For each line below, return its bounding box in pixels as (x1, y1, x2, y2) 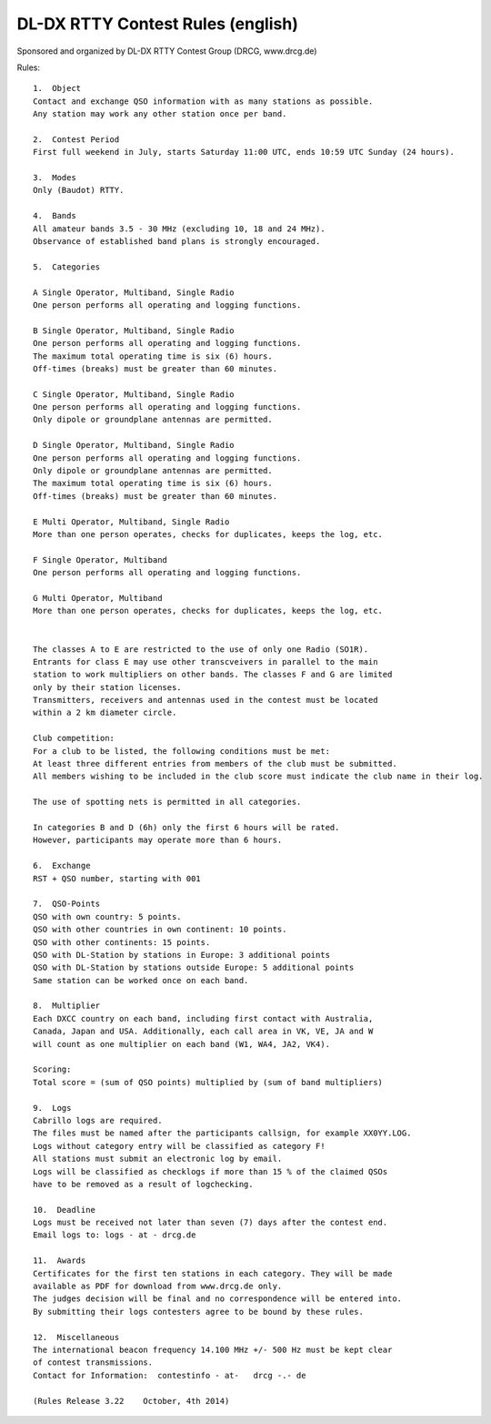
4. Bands (33, 210, 76, 221)
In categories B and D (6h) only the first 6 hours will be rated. (33, 822, 340, 832)
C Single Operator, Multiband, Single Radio (33, 389, 235, 400)
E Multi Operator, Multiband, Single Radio (33, 516, 230, 527)
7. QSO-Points (33, 899, 101, 910)
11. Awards (33, 1256, 86, 1266)
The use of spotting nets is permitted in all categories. (33, 797, 302, 808)
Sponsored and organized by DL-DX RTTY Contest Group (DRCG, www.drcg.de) (16, 46, 317, 56)
